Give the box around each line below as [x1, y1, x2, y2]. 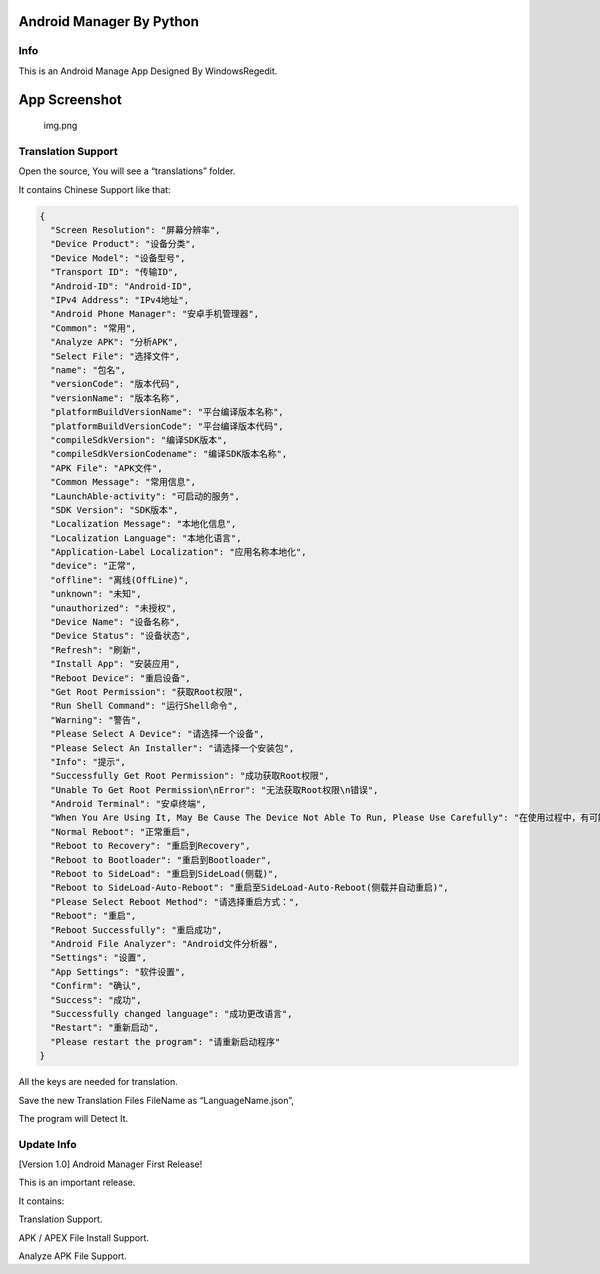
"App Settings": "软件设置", [50, 966, 186, 977]
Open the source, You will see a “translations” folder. [18, 165, 236, 177]
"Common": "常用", [50, 322, 137, 334]
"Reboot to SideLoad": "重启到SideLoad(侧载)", [50, 868, 279, 880]
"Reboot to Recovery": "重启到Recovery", [50, 840, 251, 852]
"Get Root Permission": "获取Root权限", [50, 686, 244, 697]
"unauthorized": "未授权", [50, 602, 177, 614]
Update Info [18, 1137, 77, 1151]
